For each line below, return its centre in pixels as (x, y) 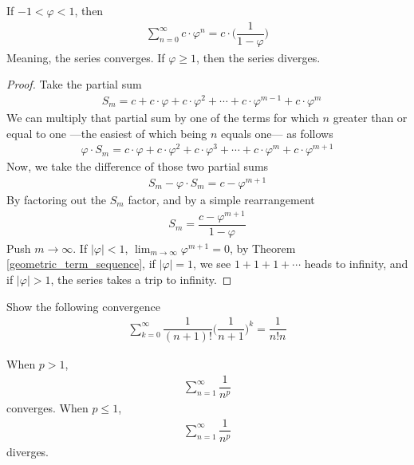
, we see (212, 264)
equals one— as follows (277, 133)
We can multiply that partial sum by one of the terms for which (163, 117)
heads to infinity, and (356, 264)
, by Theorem (262, 248)
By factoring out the (57, 199)
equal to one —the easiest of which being (107, 133)
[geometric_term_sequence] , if (81, 264)
